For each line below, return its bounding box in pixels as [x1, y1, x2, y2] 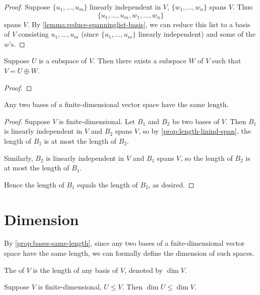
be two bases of [172, 116, 219, 126]
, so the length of [180, 152, 233, 163]
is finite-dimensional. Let [59, 116, 135, 126]
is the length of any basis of [33, 264, 118, 275]
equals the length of [77, 179, 138, 189]
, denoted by [124, 264, 163, 275]
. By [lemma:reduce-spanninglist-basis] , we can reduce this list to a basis [27, 19, 250, 29]
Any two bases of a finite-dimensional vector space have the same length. [4, 99, 229, 110]
